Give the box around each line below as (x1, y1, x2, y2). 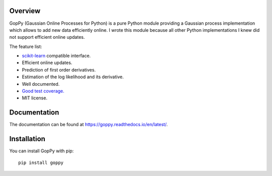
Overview (9, 7, 41, 15)
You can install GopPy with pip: (9, 148, 74, 154)
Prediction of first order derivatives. (22, 67, 96, 73)
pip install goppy (18, 159, 64, 165)
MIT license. (22, 95, 48, 101)
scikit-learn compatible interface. (22, 53, 91, 59)
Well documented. (22, 81, 60, 87)
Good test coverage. (22, 88, 65, 94)
